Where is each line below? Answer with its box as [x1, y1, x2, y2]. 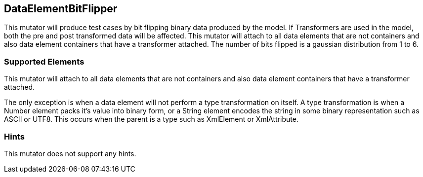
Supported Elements [4, 56, 85, 67]
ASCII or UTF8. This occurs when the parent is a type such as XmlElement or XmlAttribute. [4, 115, 298, 124]
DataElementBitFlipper [4, 2, 118, 15]
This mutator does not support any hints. [4, 149, 136, 158]
